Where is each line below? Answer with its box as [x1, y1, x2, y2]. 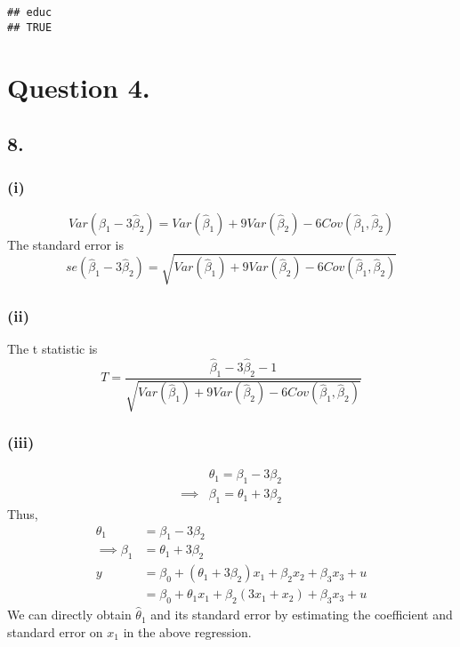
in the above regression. [123, 622, 252, 641]
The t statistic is [7, 339, 98, 358]
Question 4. [7, 68, 150, 105]
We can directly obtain [7, 605, 132, 624]
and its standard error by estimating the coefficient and [150, 605, 453, 624]
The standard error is [7, 235, 124, 253]
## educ [7, 6, 52, 19]
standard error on [7, 622, 103, 641]
